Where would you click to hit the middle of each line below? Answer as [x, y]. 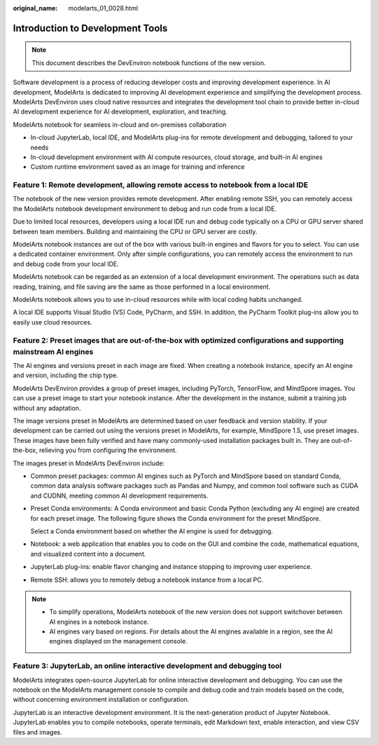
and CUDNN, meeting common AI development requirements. [119, 495]
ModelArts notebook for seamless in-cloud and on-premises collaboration [120, 124]
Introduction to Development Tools [90, 28]
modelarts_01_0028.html [103, 8]
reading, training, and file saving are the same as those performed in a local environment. [142, 287]
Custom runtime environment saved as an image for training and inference [138, 167]
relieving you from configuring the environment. [108, 450]
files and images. [37, 732]
